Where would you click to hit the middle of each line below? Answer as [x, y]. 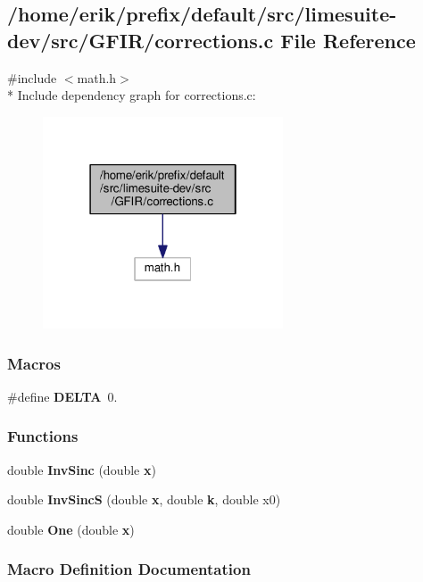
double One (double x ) [71, 529]
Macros [34, 363]
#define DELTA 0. [62, 396]
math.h [97, 77]
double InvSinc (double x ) [82, 469]
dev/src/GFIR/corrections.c [141, 40]
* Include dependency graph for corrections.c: [132, 95]
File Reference [348, 40]
